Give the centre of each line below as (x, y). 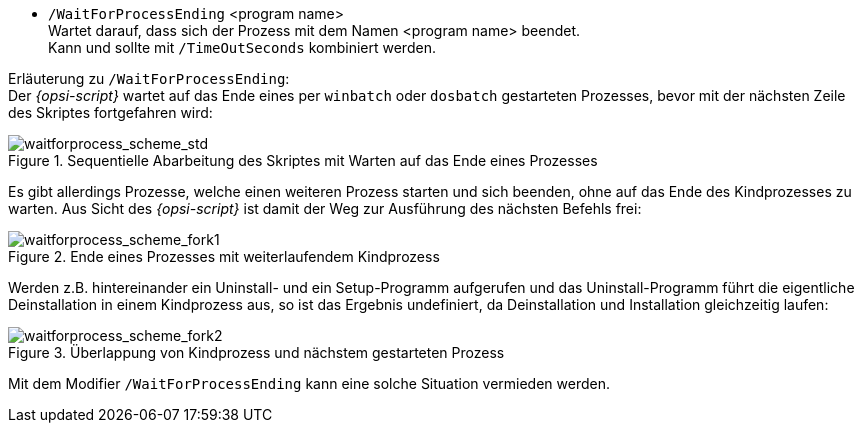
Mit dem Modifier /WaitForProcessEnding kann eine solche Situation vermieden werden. (309, 383)
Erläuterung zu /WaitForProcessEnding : (149, 78)
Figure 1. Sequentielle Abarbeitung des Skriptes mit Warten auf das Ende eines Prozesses (303, 160)
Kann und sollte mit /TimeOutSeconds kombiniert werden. (242, 47)
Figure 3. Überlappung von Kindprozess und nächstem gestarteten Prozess (256, 352)
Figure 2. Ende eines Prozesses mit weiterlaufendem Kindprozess (224, 256)
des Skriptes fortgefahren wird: (110, 112)
